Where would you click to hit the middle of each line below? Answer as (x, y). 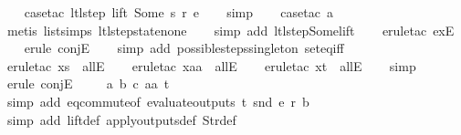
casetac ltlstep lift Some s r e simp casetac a (178, 12)
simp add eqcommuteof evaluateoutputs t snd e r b (158, 101)
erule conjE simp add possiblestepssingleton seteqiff (184, 48)
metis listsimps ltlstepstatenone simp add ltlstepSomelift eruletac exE (230, 30)
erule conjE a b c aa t (88, 83)
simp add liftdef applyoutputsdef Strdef (121, 119)
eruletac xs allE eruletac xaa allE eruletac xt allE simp (211, 65)
